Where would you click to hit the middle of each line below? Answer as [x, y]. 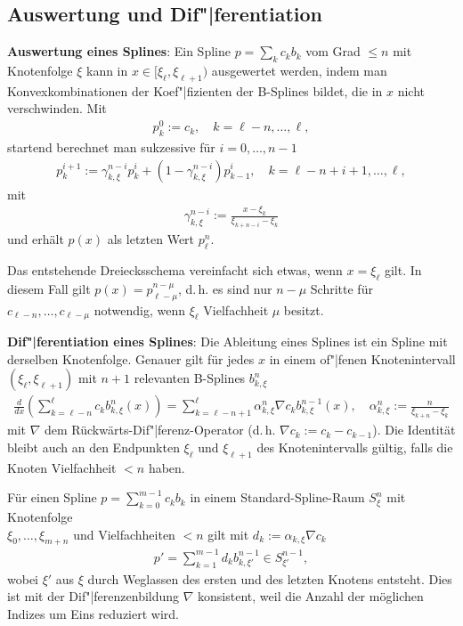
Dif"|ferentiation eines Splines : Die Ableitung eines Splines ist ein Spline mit [227, 341]
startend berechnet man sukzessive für [111, 146]
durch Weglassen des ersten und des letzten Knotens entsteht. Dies [270, 578]
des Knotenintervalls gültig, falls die [355, 447]
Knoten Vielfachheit [62, 467]
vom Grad [333, 51]
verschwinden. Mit [57, 108]
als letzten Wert [151, 239]
